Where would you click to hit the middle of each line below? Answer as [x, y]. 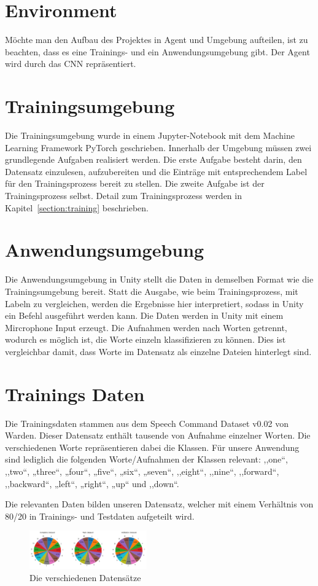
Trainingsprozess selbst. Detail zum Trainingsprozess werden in [123, 195]
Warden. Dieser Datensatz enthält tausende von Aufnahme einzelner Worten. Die [158, 435]
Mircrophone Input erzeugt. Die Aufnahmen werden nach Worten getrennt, [146, 327]
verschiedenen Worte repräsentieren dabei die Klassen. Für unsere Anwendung [152, 447]
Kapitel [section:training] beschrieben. [77, 207]
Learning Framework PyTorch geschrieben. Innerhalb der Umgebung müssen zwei [158, 147]
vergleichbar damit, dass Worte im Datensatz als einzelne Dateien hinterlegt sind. [158, 351]
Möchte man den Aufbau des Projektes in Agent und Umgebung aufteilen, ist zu [157, 40]
